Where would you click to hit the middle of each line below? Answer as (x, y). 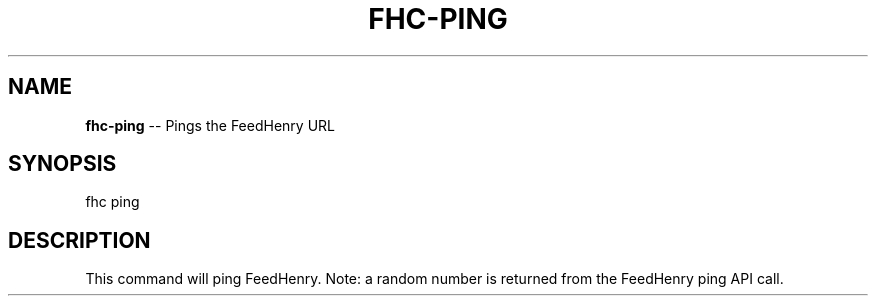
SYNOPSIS (62, 164)
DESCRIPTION (79, 240)
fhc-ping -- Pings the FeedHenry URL (210, 125)
